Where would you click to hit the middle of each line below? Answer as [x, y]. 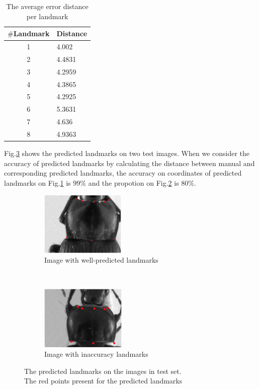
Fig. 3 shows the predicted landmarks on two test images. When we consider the [127, 153]
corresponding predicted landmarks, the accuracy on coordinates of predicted [123, 173]
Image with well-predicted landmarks [101, 260]
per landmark [47, 16]
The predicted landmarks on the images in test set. [103, 371]
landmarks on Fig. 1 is [37, 182]
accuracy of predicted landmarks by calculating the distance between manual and [129, 163]
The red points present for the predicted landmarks [103, 381]
